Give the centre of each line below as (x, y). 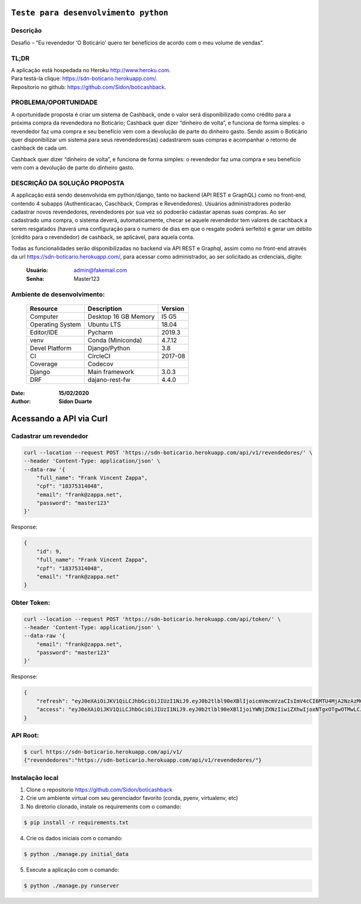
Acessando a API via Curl (59, 418)
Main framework (111, 372)
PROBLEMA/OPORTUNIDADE (54, 102)
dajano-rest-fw (109, 380)
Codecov (100, 364)
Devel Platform (51, 348)
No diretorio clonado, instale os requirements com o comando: (104, 807)
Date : (18, 393)
